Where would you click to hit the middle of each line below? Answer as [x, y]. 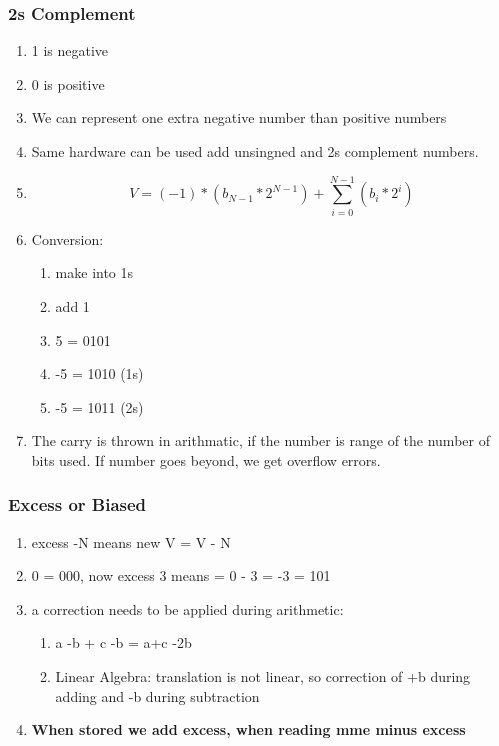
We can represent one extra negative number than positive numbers [239, 117]
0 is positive [68, 83]
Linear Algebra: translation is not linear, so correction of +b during [263, 676]
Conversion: [67, 238]
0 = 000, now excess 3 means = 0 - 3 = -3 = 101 [181, 575]
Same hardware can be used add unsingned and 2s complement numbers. [255, 151]
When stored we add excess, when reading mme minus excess [248, 729]
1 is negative [70, 50]
